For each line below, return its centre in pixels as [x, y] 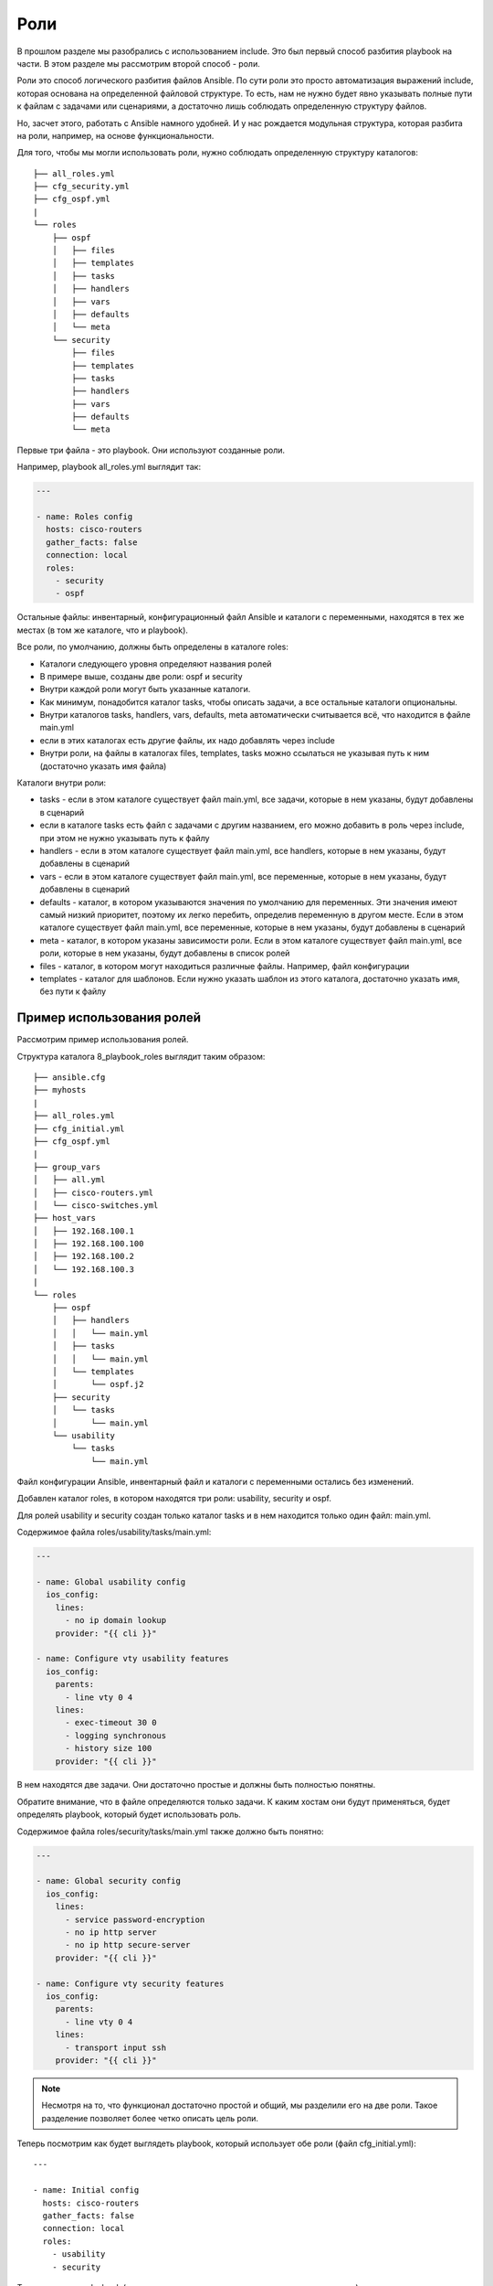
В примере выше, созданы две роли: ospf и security [141, 676]
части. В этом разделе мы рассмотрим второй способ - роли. [138, 63]
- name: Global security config [109, 1881]
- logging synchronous [116, 1736]
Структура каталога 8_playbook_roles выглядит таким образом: [141, 1056]
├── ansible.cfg [69, 1077]
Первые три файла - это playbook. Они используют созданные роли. [151, 450]
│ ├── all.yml [69, 1180]
